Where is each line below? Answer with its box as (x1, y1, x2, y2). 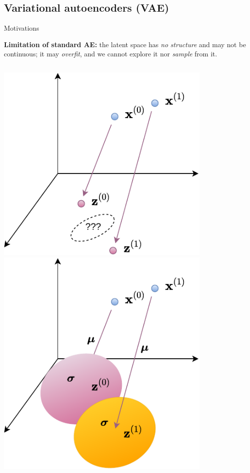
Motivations (4, 23, 39, 33)
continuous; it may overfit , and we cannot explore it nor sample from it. (4, 49, 217, 59)
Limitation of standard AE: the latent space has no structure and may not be (4, 39, 246, 49)
